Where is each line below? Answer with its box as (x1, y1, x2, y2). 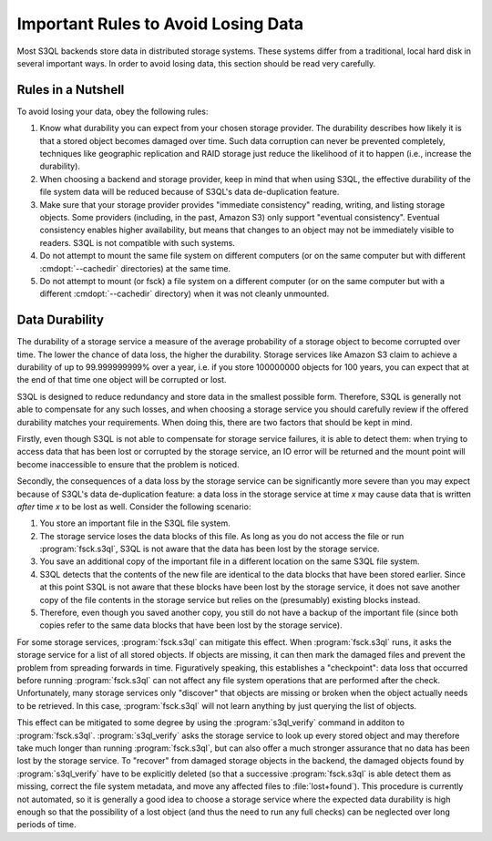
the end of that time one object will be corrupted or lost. (16, 374, 227, 385)
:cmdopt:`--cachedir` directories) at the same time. (39, 262, 231, 273)
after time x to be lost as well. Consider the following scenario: (16, 501, 251, 512)
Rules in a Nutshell (16, 82, 125, 97)
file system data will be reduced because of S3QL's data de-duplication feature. (39, 187, 340, 198)
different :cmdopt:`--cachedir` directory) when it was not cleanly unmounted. (39, 288, 330, 300)
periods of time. (16, 819, 77, 830)
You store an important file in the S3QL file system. (39, 518, 231, 528)
